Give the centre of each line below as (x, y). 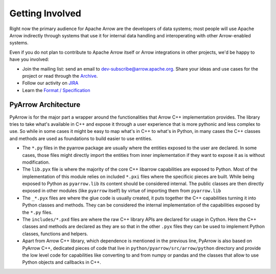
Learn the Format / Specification (56, 90)
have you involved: (29, 59)
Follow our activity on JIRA (50, 83)
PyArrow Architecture (45, 105)
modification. (36, 162)
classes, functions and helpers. (55, 234)
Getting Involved (45, 13)
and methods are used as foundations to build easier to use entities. (81, 139)
